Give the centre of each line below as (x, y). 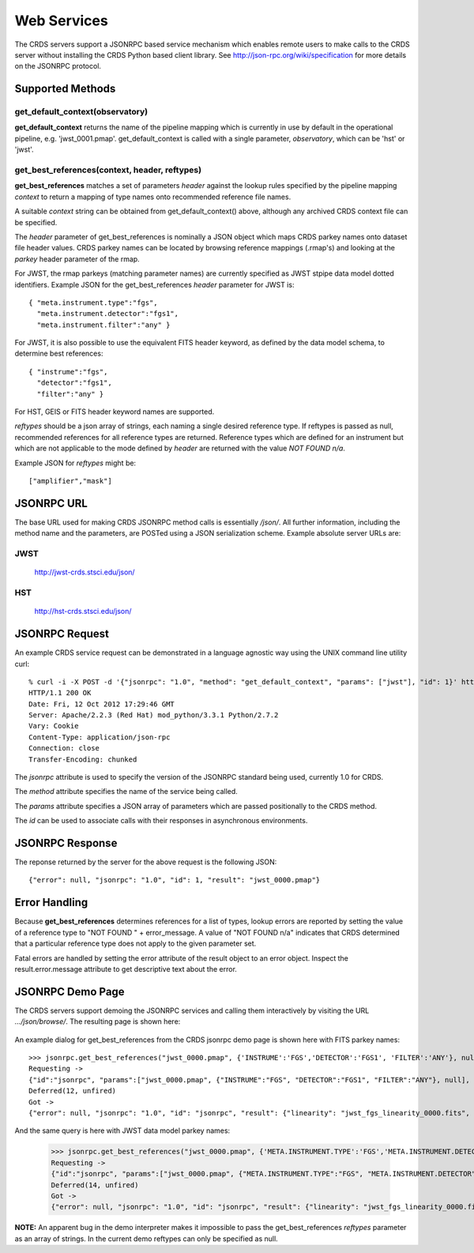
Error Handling (51, 903)
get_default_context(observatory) (81, 112)
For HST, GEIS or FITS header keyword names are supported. (115, 412)
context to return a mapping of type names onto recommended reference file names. (153, 197)
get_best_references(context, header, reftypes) (108, 170)
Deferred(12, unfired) (73, 1091)
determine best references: (59, 354)
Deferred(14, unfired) (95, 1185)
